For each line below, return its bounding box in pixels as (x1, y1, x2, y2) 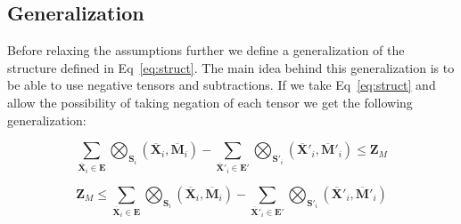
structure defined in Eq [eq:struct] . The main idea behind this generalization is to (7, 58, 455, 76)
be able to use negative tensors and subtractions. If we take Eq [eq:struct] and (7, 76, 436, 94)
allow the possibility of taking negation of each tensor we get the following (7, 92, 413, 111)
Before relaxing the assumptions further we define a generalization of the (7, 41, 405, 60)
